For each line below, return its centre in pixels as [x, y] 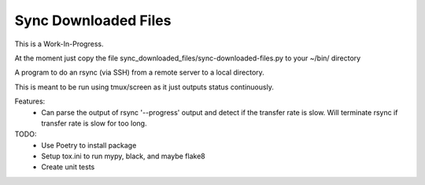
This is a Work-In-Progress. [59, 44]
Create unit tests [68, 167]
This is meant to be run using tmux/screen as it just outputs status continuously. [144, 87]
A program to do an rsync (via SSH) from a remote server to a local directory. [140, 73]
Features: [30, 101]
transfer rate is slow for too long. [94, 123]
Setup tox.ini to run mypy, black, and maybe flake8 [123, 156]
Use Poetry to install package [89, 145]
